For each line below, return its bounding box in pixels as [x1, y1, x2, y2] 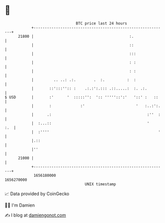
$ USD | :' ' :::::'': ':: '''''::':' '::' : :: [4, 94, 159, 100]
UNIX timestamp [84, 181, 116, 187]
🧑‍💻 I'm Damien [4, 202, 35, 208]
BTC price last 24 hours [76, 21, 127, 26]
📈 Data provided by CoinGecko [4, 191, 70, 197]
